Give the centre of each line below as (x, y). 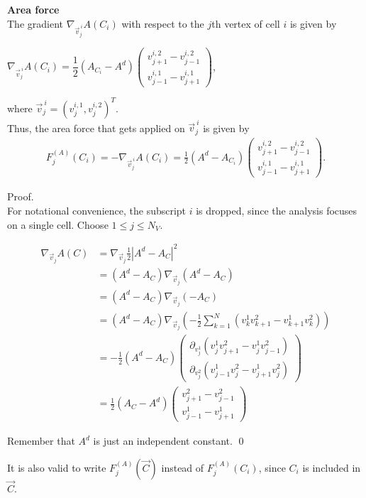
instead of (183, 467)
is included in (332, 467)
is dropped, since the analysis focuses (277, 211)
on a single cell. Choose (58, 224)
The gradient (35, 23)
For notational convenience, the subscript (97, 211)
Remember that (41, 441)
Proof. (21, 196)
